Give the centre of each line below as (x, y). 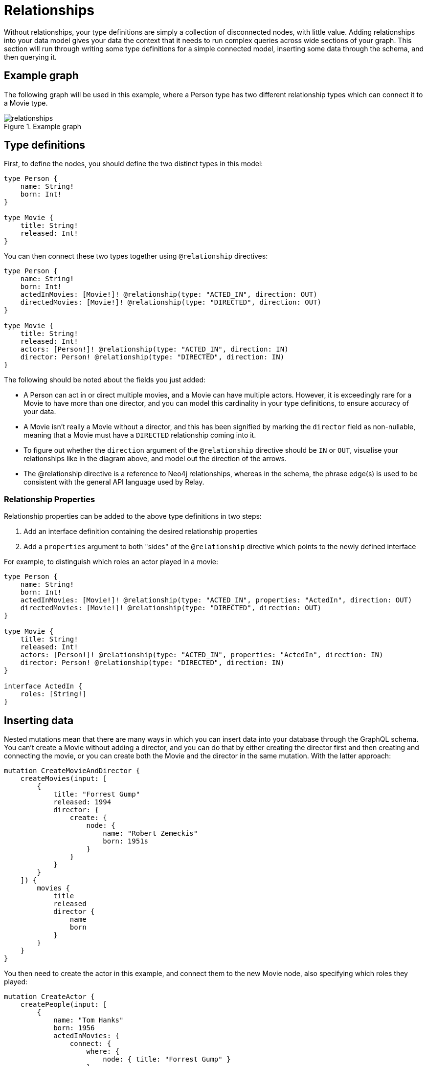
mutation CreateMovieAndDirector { (72, 771)
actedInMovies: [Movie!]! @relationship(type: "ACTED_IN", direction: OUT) (169, 295)
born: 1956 (74, 1028)
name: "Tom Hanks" (89, 1020)
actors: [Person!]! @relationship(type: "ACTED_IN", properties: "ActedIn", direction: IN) (202, 655)
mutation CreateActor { (49, 997)
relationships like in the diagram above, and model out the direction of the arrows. (155, 459)
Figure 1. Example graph (43, 126)
